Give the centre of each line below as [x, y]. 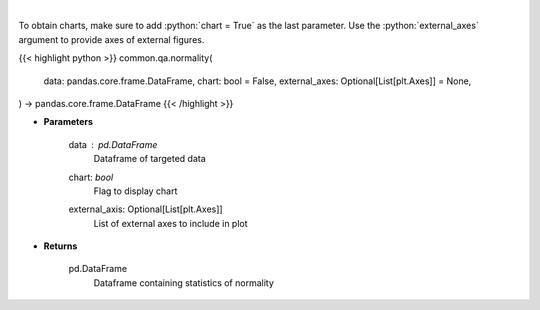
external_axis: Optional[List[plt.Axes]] [146, 209]
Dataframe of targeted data [150, 159]
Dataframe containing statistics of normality [184, 282]
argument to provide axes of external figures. [111, 39]
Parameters [68, 122]
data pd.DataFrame [113, 144]
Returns [60, 246]
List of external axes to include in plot [171, 223]
